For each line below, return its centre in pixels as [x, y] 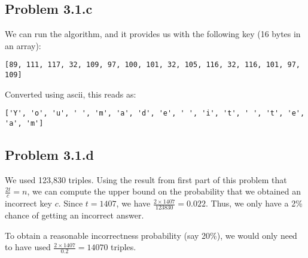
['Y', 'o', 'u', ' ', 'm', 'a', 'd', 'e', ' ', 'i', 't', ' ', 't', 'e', [155, 113]
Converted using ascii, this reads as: [71, 94]
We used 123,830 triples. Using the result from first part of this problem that [146, 179]
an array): [23, 45]
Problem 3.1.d [49, 154]
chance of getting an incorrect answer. [74, 215]
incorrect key [29, 203]
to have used [28, 247]
